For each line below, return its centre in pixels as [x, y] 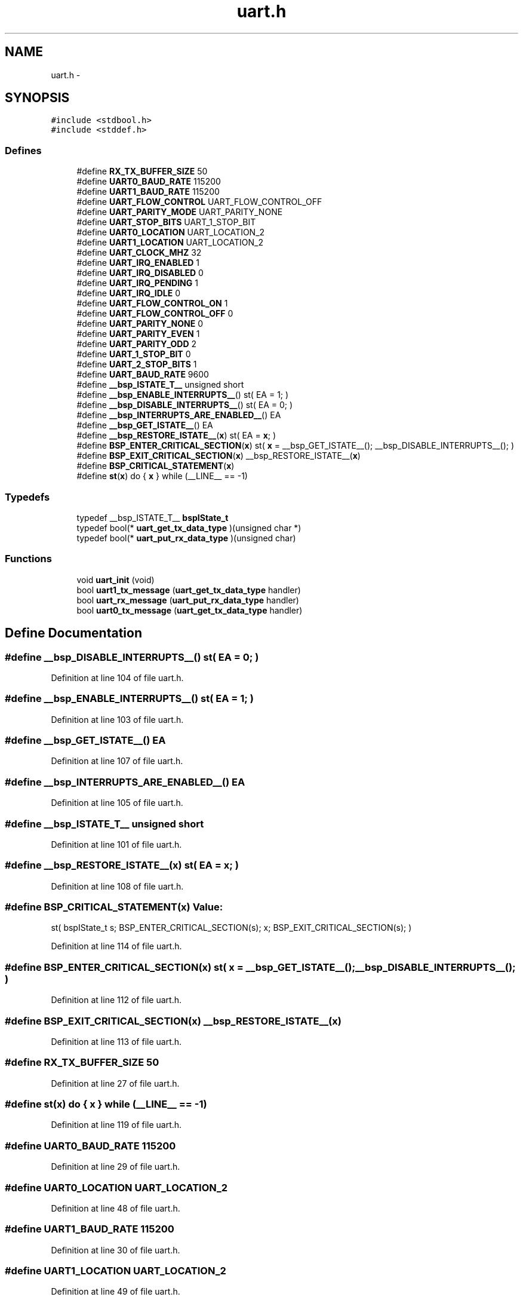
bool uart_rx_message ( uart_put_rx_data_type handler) [188, 600]
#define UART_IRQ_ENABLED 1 [138, 263]
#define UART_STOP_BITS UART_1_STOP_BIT [166, 222]
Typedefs [27, 497]
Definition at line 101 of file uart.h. [116, 844]
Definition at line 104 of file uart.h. [117, 677]
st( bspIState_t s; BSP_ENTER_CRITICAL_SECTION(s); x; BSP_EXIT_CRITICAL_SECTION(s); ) [231, 928]
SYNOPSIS [37, 98]
